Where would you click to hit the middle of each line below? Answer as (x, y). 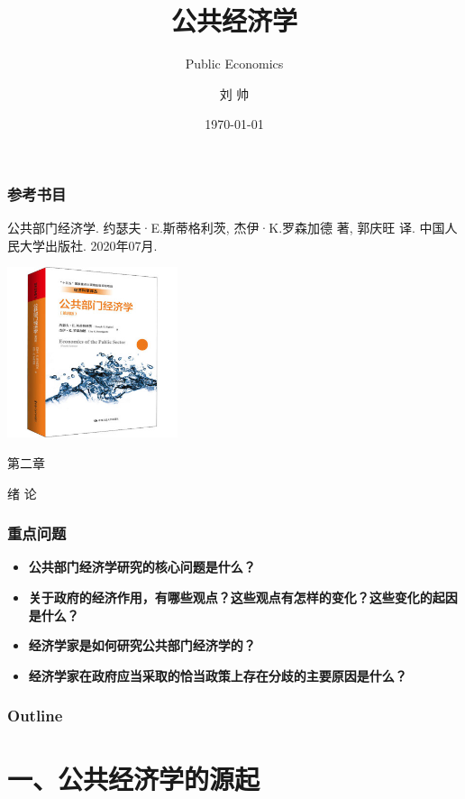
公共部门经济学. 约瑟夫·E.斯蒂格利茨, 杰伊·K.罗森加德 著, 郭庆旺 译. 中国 (226, 228)
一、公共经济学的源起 (134, 779)
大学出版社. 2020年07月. (88, 245)
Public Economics (234, 64)
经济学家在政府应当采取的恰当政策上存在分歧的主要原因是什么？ (218, 675)
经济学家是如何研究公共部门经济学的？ (142, 645)
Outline (35, 716)
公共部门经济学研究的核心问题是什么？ (142, 567)
